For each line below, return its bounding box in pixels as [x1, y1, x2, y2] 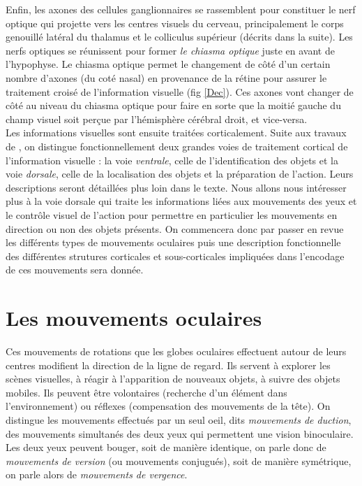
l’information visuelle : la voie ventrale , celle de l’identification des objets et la [6, 152, 339, 167]
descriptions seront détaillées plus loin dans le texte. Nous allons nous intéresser [6, 180, 347, 194]
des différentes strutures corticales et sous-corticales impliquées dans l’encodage [6, 248, 345, 263]
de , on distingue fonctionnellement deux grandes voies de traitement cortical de [6, 138, 348, 153]
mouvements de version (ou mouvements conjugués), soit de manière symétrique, [6, 453, 352, 468]
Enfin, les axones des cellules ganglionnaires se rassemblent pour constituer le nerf [6, 2, 356, 16]
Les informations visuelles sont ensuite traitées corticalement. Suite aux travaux [6, 125, 347, 140]
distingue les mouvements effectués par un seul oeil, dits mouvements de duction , [6, 412, 352, 427]
